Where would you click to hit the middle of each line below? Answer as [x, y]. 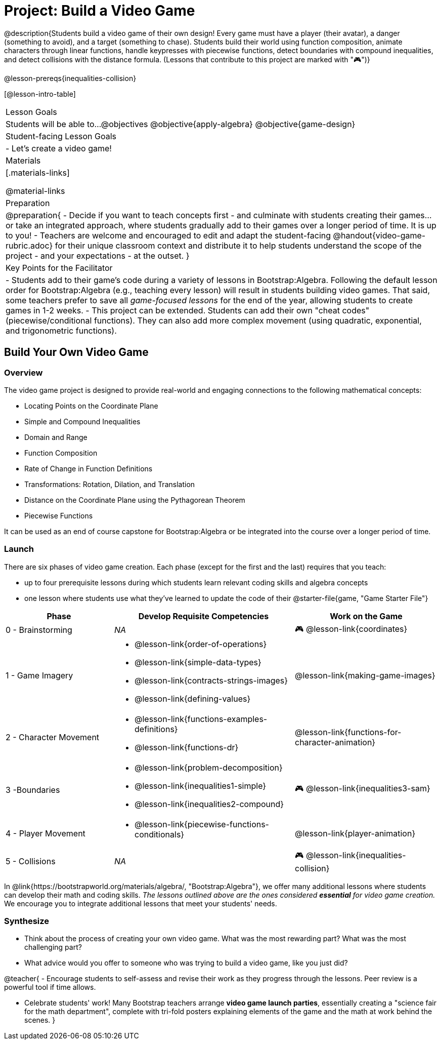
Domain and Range [56, 437]
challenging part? [53, 947]
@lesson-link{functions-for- [348, 732]
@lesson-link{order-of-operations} [201, 644]
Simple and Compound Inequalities [82, 421]
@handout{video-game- [379, 235]
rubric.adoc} [29, 245]
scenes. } [40, 1020]
